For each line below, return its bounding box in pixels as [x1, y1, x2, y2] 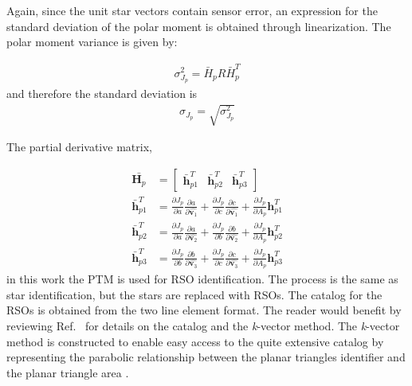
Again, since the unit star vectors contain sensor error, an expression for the [6, 2, 378, 18]
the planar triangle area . [6, 364, 129, 380]
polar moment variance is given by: [6, 33, 178, 50]
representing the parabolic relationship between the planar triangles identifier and [6, 349, 406, 365]
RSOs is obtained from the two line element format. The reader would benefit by [6, 302, 402, 318]
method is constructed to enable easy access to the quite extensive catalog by [6, 333, 384, 349]
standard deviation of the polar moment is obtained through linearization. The [6, 18, 391, 34]
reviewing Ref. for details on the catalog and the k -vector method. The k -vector [6, 318, 400, 334]
